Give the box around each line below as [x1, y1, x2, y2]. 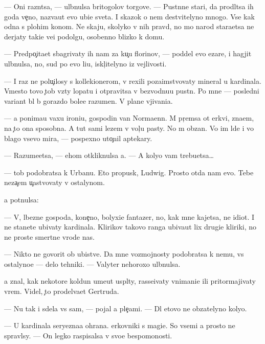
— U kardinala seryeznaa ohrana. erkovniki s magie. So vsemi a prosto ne [4, 320, 235, 331]
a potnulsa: [4, 194, 39, 204]
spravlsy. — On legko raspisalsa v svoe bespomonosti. [4, 330, 172, 340]
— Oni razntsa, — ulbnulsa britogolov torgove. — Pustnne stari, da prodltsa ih [4, 1, 254, 11]
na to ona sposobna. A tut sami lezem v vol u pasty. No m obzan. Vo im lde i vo [4, 122, 254, 133]
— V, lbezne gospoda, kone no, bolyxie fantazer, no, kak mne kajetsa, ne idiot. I [4, 211, 255, 222]
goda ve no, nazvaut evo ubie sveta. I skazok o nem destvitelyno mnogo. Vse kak [4, 11, 255, 21]
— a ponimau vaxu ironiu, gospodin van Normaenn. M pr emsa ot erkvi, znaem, [4, 112, 254, 123]
